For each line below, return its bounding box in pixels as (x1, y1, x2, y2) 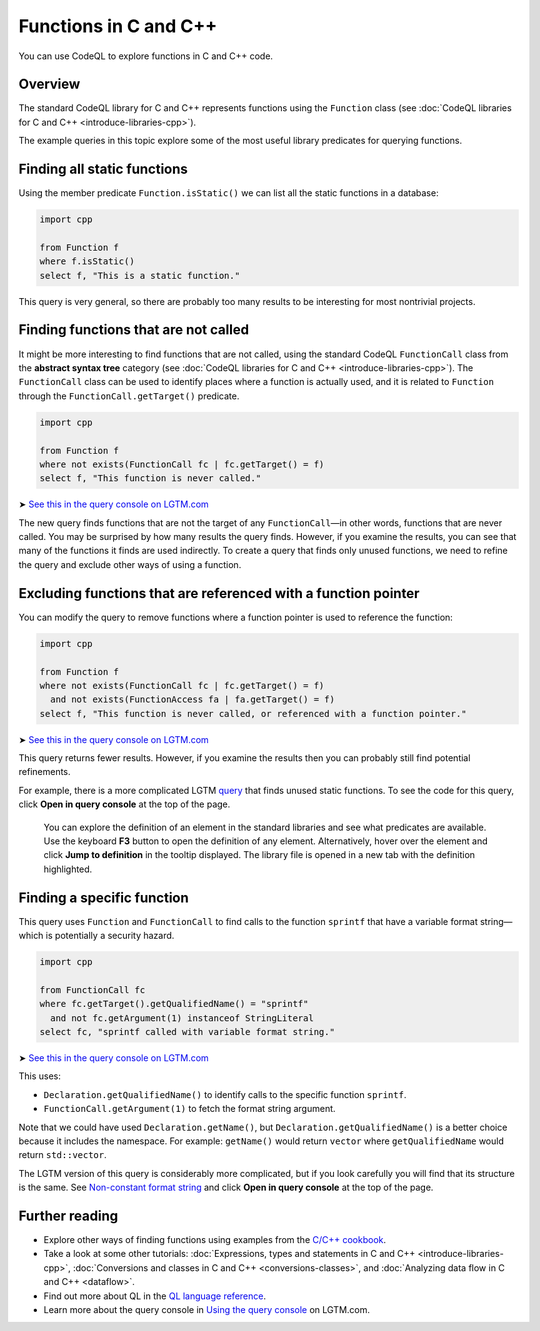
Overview (18, 76, 81, 93)
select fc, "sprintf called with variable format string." (39, 1026, 335, 1038)
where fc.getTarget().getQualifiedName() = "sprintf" (39, 998, 309, 1010)
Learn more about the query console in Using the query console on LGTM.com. (43, 1304, 370, 1315)
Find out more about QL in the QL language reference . (43, 1290, 267, 1302)
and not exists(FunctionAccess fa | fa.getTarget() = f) (50, 694, 335, 705)
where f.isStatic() (39, 256, 135, 267)
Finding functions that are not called (18, 321, 250, 339)
